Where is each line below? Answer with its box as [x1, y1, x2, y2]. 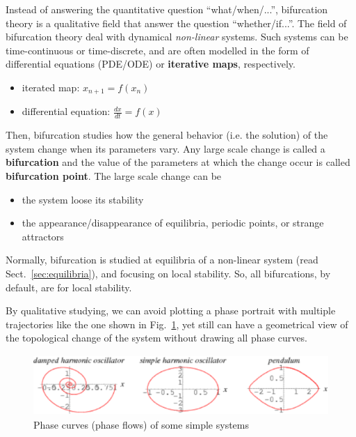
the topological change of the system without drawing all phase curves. [6, 330, 307, 345]
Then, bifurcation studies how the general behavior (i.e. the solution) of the [6, 128, 328, 142]
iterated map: [22, 79, 80, 94]
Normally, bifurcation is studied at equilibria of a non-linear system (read [6, 252, 318, 267]
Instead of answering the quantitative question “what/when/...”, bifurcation [6, 2, 328, 16]
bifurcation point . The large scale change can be [6, 169, 222, 183]
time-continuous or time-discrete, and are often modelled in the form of [6, 43, 309, 57]
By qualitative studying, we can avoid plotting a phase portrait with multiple [6, 303, 336, 318]
